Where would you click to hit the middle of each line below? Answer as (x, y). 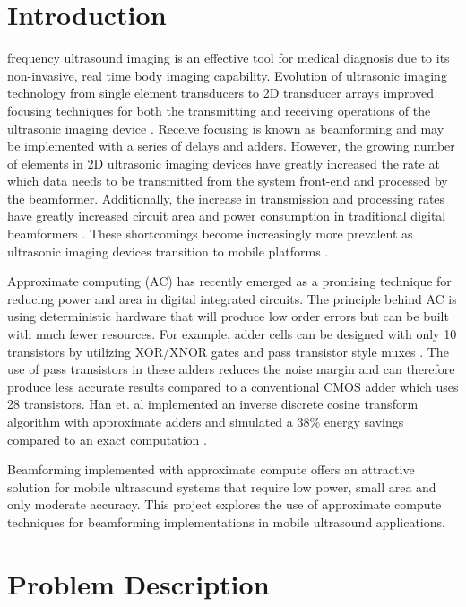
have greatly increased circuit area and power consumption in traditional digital (227, 216)
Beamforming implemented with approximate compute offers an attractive (211, 469)
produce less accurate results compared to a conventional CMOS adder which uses (233, 386)
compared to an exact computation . (107, 439)
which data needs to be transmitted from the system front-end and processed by (228, 181)
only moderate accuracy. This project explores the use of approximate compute (224, 504)
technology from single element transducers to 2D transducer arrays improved (221, 93)
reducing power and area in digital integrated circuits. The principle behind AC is (232, 298)
